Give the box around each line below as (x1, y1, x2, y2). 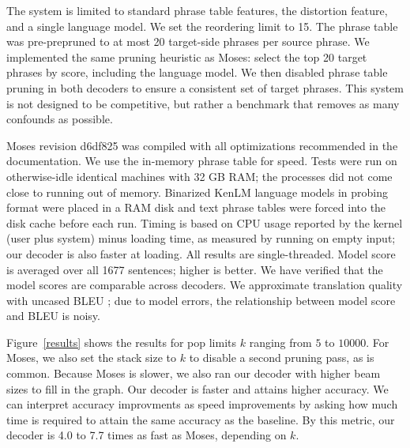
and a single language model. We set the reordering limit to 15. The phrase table (6, 17, 398, 34)
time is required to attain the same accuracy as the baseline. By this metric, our (6, 411, 395, 427)
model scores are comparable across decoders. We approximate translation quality (6, 277, 403, 293)
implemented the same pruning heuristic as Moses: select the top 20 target (6, 48, 367, 65)
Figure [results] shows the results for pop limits (6, 333, 237, 350)
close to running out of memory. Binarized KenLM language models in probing (6, 183, 388, 200)
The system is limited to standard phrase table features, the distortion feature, (6, 2, 388, 18)
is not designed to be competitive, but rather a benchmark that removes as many (6, 95, 400, 111)
